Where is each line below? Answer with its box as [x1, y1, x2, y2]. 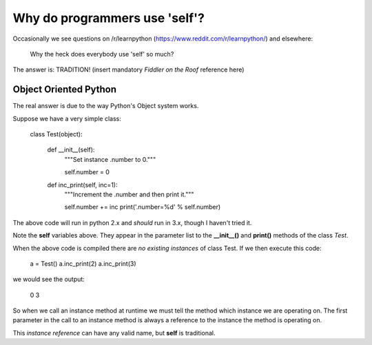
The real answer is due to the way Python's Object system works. [12, 102, 199, 110]
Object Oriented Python [12, 83, 117, 96]
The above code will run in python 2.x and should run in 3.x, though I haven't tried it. [12, 218, 252, 227]
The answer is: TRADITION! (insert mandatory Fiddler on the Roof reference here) [12, 65, 245, 74]
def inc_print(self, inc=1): [47, 180, 118, 189]
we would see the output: [12, 275, 85, 284]
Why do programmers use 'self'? [12, 10, 205, 25]
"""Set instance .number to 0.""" [64, 155, 156, 163]
